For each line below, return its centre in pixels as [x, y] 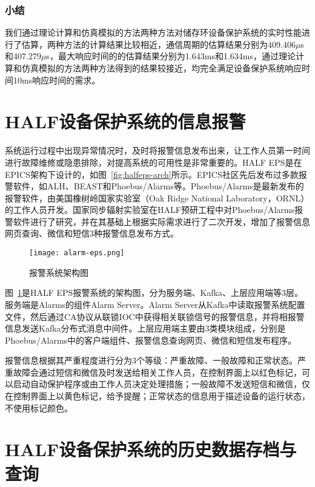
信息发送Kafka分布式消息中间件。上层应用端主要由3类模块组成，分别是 [145, 328]
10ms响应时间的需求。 [57, 80]
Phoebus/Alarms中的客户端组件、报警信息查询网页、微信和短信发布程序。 [151, 340]
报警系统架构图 [59, 272]
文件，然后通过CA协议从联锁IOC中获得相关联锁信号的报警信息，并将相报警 [155, 316]
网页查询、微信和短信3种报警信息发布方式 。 [92, 233]
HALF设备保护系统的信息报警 [125, 121]
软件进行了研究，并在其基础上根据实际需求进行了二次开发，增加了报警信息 [161, 221]
